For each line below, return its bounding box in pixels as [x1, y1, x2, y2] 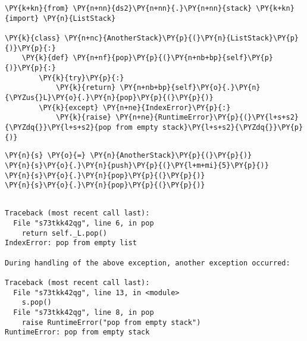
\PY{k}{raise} [55, 113, 111, 122]
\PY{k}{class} [5, 33, 61, 42]
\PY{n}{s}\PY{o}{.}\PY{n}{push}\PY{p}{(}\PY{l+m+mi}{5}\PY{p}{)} [5, 161, 269, 170]
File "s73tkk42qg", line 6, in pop [13, 219, 154, 228]
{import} [5, 14, 39, 23]
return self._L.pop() [21, 229, 107, 237]
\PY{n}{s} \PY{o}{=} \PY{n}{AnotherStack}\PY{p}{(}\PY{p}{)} [5, 151, 252, 160]
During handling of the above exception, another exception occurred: [5, 258, 290, 267]
